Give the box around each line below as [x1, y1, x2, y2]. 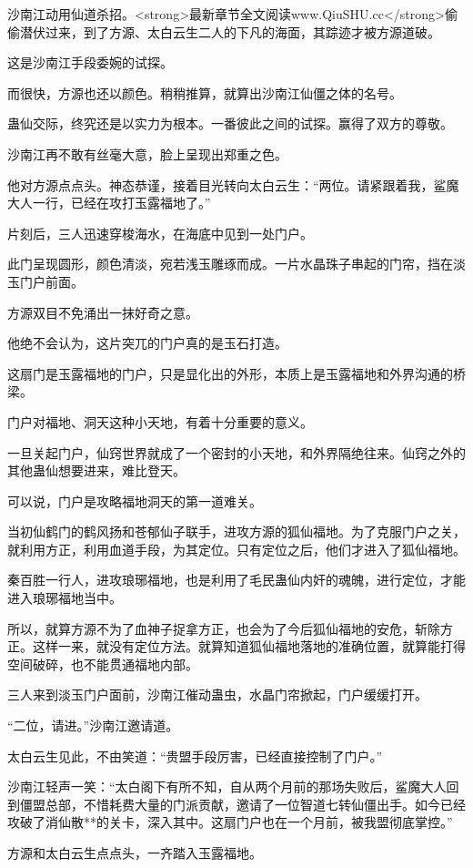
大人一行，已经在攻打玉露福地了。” [7, 193, 211, 212]
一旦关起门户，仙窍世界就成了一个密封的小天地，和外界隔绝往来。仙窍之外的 [7, 443, 466, 462]
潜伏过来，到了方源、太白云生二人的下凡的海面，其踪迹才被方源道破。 [19, 22, 440, 41]
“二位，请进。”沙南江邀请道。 [7, 716, 179, 735]
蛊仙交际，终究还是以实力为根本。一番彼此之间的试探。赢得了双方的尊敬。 [7, 114, 453, 133]
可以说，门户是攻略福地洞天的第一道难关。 [7, 491, 262, 510]
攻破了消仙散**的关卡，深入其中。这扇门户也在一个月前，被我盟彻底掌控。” [7, 812, 453, 832]
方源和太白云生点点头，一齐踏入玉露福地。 [7, 843, 262, 862]
